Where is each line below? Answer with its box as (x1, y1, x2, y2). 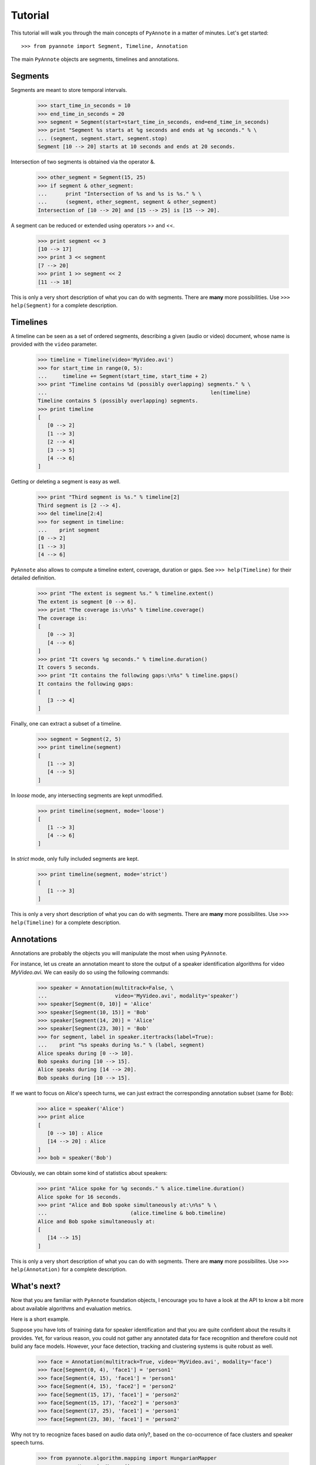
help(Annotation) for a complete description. (11, 1266, 127, 1273)
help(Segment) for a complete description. (11, 302, 118, 309)
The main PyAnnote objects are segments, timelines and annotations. (11, 56, 180, 63)
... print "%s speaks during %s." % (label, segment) (37, 1042, 205, 1048)
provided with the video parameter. (11, 340, 98, 348)
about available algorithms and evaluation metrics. (11, 1304, 132, 1312)
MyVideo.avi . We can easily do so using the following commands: (11, 969, 170, 976)
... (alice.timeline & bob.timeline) (37, 1210, 226, 1217)
